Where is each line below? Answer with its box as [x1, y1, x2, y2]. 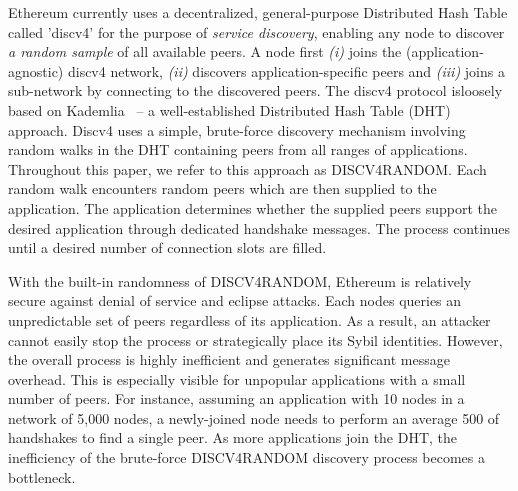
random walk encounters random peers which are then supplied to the [8, 178, 437, 199]
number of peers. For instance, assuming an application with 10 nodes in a [8, 388, 465, 409]
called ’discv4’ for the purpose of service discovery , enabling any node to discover [8, 21, 505, 42]
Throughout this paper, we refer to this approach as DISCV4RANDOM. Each [8, 158, 487, 179]
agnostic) [8, 60, 64, 81]
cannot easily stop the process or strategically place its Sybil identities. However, [8, 329, 503, 350]
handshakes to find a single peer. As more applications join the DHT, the [8, 427, 458, 448]
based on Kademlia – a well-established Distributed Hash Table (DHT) [8, 99, 451, 120]
